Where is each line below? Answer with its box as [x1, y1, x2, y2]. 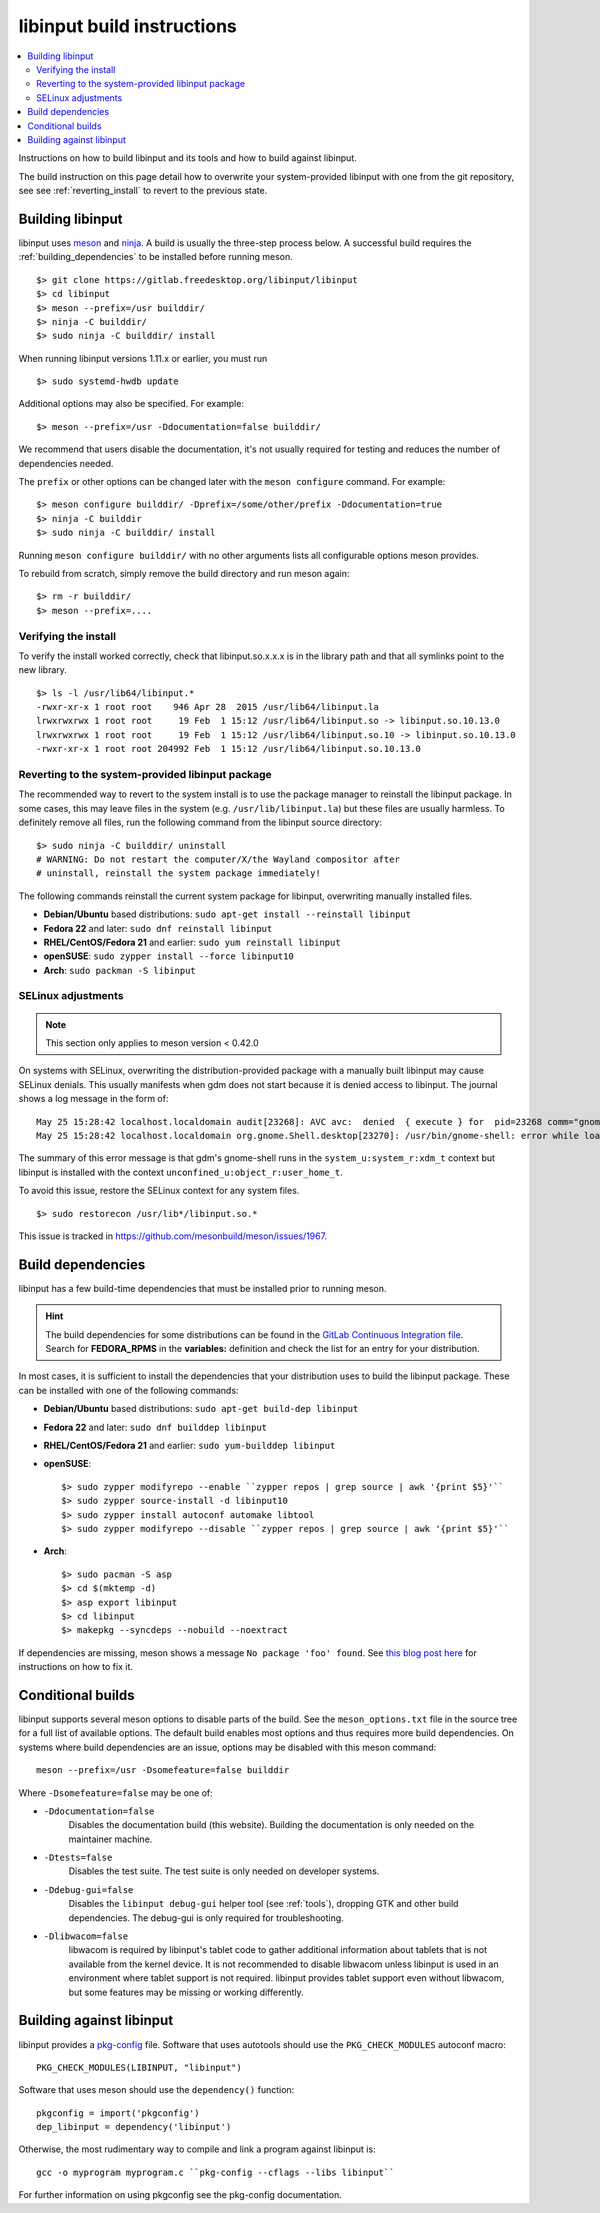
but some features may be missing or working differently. [68, 1986, 304, 1998]
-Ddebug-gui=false [43, 1884, 134, 1895]
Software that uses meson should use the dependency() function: [18, 2084, 295, 2096]
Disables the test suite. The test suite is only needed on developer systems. [68, 1865, 380, 1877]
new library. [18, 664, 67, 676]
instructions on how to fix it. [18, 1661, 134, 1673]
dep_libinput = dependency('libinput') [36, 2121, 232, 2133]
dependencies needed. [18, 457, 114, 469]
